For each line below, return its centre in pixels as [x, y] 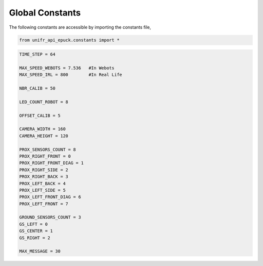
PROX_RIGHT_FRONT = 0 [45, 156]
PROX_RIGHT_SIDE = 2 [44, 170]
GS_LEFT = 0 [34, 224]
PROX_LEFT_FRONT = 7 [44, 204]
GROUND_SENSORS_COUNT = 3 [50, 217]
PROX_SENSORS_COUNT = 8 [48, 150]
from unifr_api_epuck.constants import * [69, 40]
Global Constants [45, 13]
